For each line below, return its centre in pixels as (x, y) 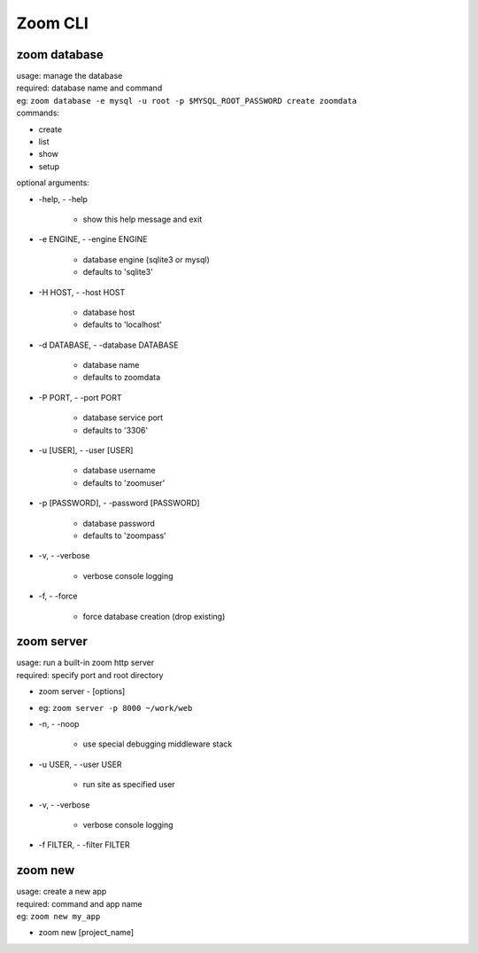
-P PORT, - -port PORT (80, 397)
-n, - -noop (59, 724)
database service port (123, 418)
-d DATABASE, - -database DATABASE (108, 345)
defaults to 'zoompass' (125, 535)
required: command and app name (79, 903)
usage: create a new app (62, 892)
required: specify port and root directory (90, 675)
